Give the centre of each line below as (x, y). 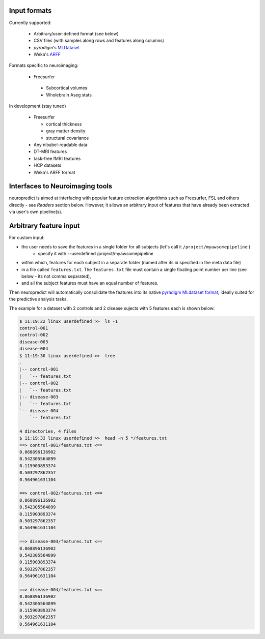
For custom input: (27, 238)
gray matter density (66, 131)
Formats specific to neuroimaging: (44, 65)
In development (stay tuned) (38, 106)
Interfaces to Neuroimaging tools (61, 186)
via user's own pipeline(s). (36, 212)
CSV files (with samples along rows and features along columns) (99, 41)
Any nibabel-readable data (61, 145)
